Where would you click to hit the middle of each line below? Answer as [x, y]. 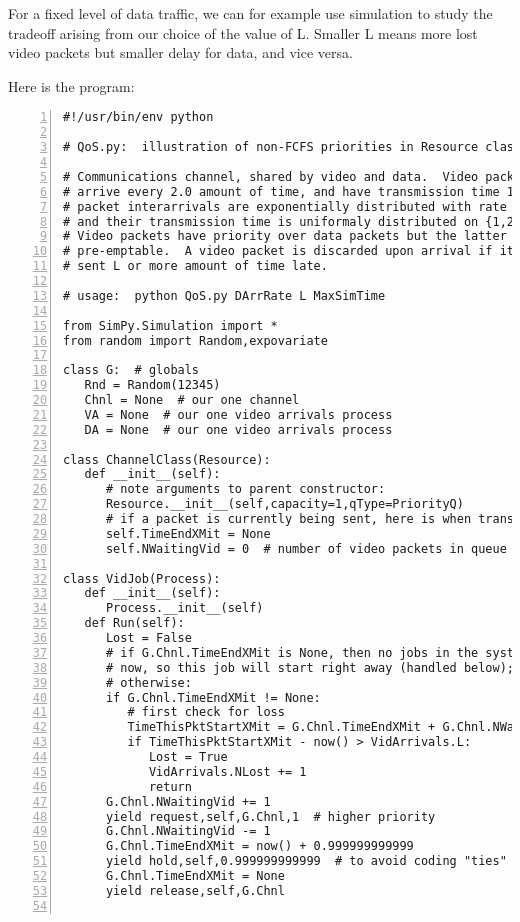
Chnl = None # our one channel [192, 400]
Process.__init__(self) [184, 608]
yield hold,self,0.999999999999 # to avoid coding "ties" [306, 861]
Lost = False [148, 638]
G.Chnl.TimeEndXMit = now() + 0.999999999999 [259, 846]
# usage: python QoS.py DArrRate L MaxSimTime [224, 295]
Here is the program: [71, 85]
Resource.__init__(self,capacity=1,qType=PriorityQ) [284, 504]
